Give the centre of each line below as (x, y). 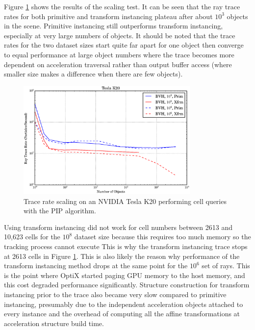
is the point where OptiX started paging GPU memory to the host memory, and (125, 275)
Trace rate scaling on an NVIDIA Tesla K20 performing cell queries (125, 201)
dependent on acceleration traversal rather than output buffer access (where (118, 64)
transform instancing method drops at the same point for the (96, 266)
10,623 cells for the (32, 237)
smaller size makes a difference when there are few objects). (93, 74)
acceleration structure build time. (54, 323)
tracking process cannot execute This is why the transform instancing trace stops (126, 246)
